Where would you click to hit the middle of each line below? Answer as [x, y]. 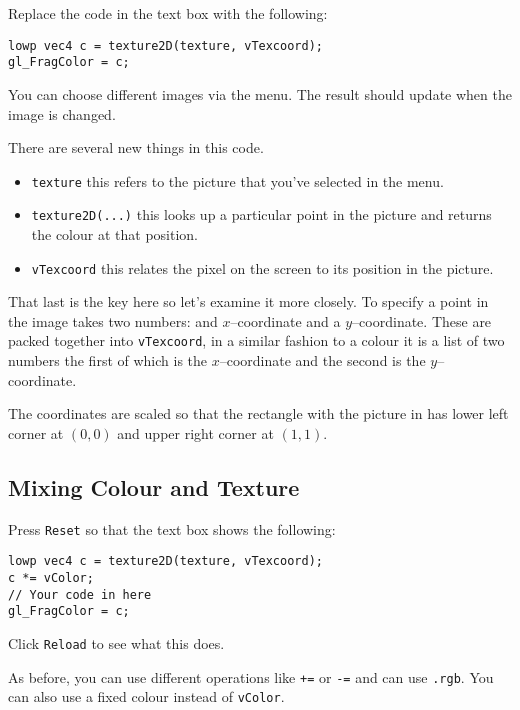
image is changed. [62, 113]
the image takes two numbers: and [113, 320]
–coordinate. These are [422, 320]
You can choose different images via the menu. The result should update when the [260, 93]
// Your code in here [80, 594]
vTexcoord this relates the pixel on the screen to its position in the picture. [262, 267]
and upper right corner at [195, 432]
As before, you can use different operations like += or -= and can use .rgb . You [251, 676]
